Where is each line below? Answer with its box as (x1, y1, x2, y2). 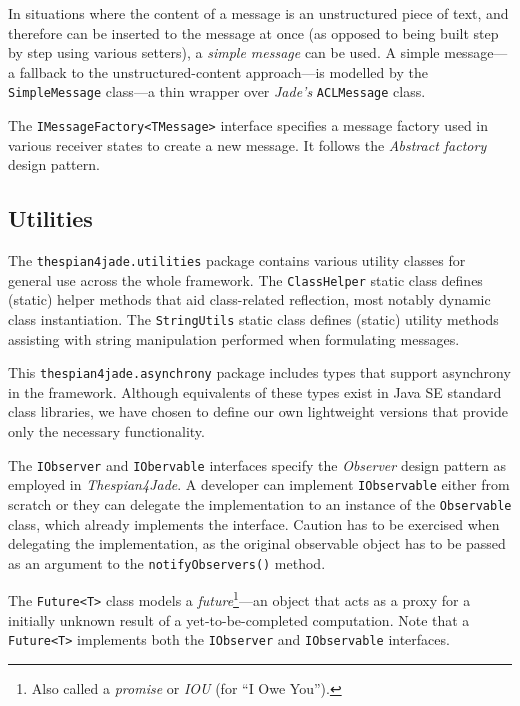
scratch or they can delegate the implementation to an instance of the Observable (8, 493, 512, 514)
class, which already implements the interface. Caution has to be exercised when (8, 513, 500, 534)
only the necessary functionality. (8, 421, 205, 442)
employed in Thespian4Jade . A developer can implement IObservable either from (8, 474, 510, 495)
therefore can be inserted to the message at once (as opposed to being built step (8, 22, 499, 43)
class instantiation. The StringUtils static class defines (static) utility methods (8, 308, 499, 329)
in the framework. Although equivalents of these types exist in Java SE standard (8, 381, 502, 402)
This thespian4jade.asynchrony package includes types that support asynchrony (8, 362, 511, 383)
